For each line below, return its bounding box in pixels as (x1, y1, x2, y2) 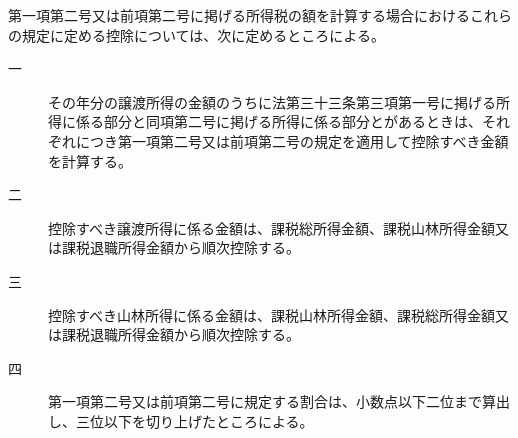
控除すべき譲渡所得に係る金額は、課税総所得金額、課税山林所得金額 (48, 217, 496, 238)
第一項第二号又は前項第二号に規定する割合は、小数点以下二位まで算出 (48, 391, 510, 412)
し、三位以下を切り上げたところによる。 (48, 410, 314, 431)
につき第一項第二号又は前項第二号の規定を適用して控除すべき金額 (75, 130, 509, 151)
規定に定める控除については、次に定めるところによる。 (21, 24, 385, 45)
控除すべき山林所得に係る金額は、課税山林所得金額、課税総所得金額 (48, 304, 496, 325)
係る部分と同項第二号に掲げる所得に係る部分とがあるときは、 (75, 111, 482, 132)
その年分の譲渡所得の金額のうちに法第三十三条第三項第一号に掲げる (48, 91, 496, 112)
